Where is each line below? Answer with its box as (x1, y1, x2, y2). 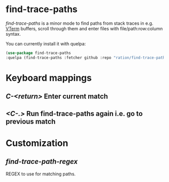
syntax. (6, 31, 21, 37)
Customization (6, 137, 68, 149)
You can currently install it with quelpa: (6, 40, 86, 46)
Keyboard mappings (6, 72, 92, 84)
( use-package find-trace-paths (6, 50, 71, 55)
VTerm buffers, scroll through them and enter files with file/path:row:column (6, 25, 163, 31)
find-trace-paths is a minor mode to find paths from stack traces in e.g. (6, 20, 153, 26)
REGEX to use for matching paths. (6, 170, 76, 177)
